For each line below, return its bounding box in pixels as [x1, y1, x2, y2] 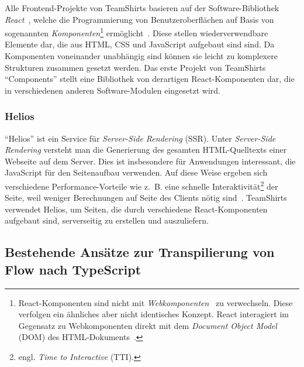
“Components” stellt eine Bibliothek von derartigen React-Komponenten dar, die [5, 73, 295, 85]
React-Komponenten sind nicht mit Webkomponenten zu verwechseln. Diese [18, 296, 293, 308]
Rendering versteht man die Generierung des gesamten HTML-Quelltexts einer [5, 143, 287, 156]
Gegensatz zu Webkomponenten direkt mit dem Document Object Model [18, 319, 277, 331]
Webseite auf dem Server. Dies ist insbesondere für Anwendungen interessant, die [5, 155, 296, 167]
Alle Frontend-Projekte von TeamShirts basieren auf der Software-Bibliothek [5, 2, 279, 13]
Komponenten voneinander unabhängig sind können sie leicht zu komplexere [5, 50, 278, 62]
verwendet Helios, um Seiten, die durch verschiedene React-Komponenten [5, 203, 268, 215]
